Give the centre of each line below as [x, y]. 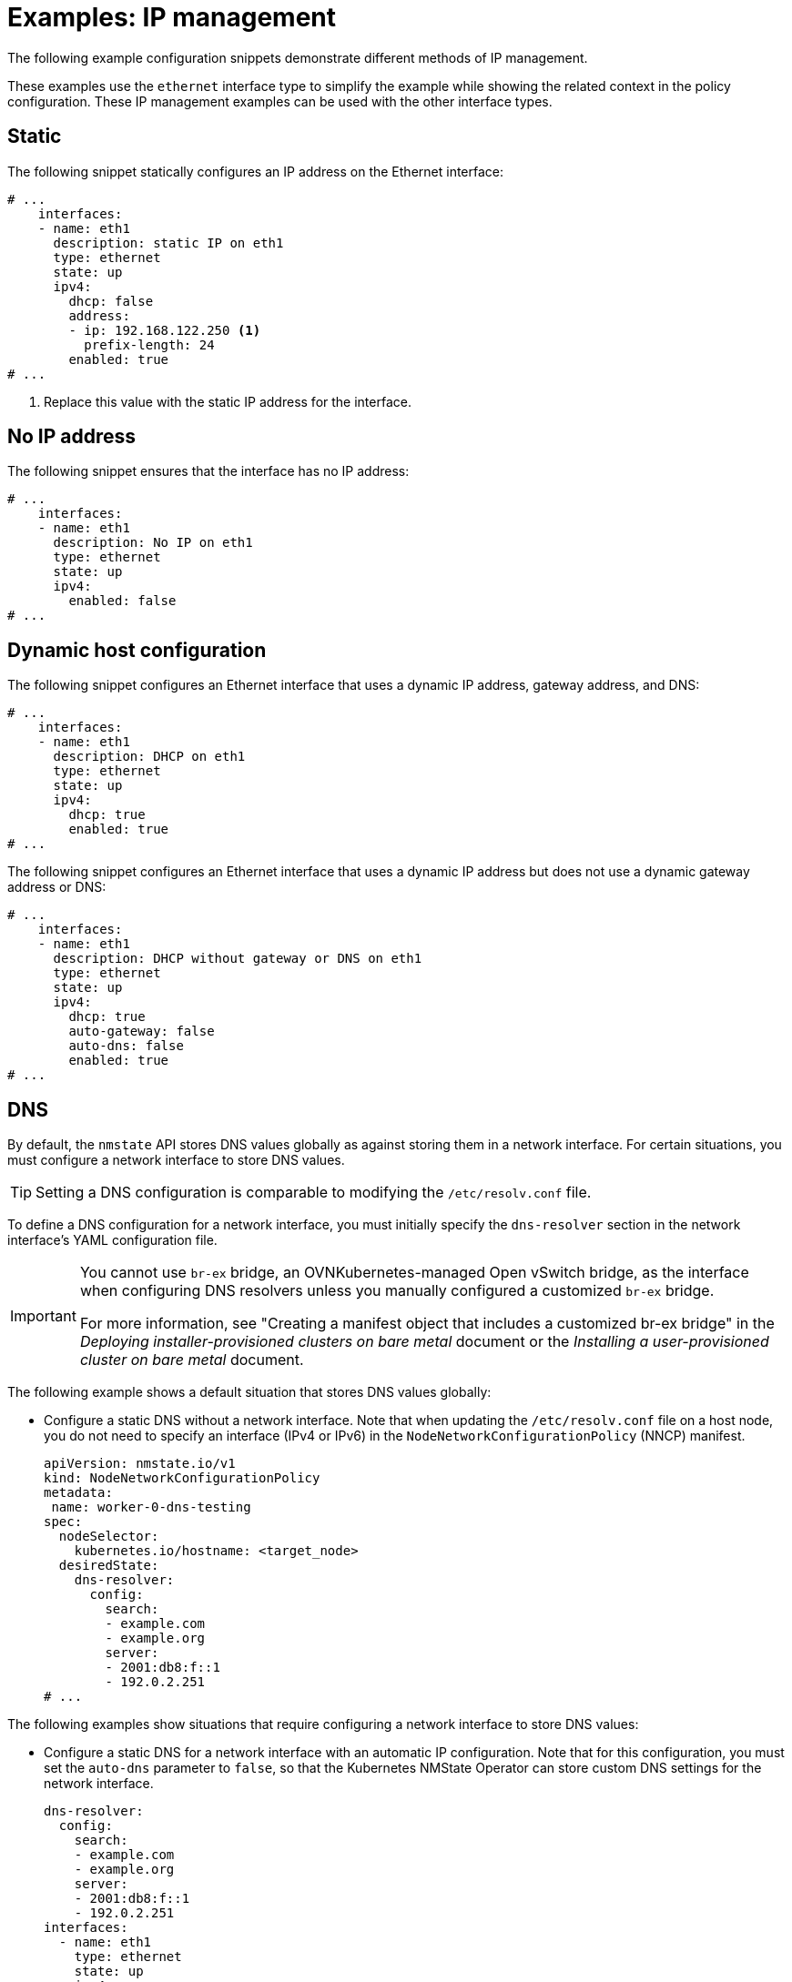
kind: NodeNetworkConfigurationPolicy [182, 1478]
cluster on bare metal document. [192, 1360]
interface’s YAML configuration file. [112, 1240]
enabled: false [122, 601]
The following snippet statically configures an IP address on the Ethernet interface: [256, 171]
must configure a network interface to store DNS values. [176, 1160]
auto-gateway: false [142, 1031]
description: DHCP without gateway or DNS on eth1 [238, 959]
